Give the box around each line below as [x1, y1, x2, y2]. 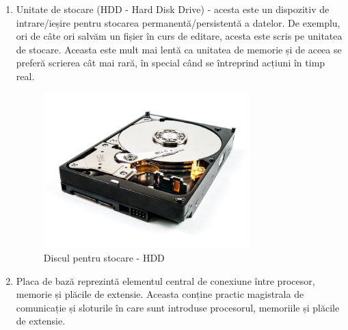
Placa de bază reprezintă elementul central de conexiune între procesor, [16, 273, 315, 288]
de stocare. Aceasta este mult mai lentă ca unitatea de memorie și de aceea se [16, 42, 342, 56]
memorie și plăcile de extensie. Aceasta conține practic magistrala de [16, 287, 304, 301]
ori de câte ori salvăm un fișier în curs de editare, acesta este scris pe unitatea [16, 29, 343, 43]
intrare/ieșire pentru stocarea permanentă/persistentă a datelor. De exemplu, [16, 15, 340, 29]
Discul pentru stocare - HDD [43, 250, 165, 264]
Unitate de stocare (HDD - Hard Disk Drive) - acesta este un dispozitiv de [16, 2, 330, 16]
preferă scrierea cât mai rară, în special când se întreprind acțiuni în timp [16, 55, 325, 70]
